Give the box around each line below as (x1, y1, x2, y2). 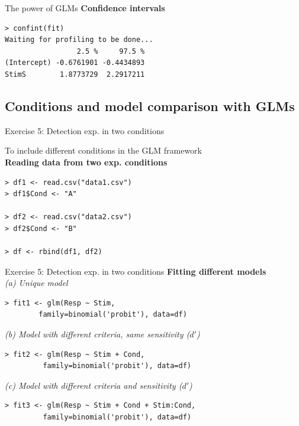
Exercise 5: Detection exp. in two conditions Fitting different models (5, 265, 266, 277)
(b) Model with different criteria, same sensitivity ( (5, 328, 190, 340)
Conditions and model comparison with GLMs (5, 96, 295, 115)
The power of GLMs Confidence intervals (5, 2, 165, 14)
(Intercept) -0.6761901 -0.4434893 (5, 58, 145, 67)
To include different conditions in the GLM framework (5, 144, 202, 157)
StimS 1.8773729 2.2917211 (5, 70, 145, 79)
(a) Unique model (5, 277, 68, 289)
